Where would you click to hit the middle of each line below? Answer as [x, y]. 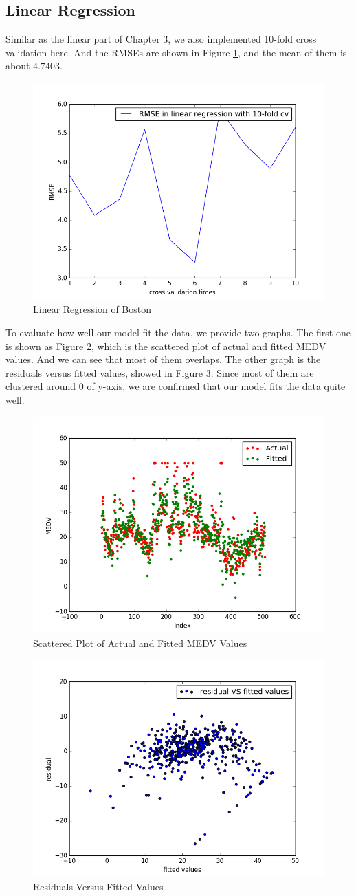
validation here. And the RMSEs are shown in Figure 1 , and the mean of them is [176, 52]
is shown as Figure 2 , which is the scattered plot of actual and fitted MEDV [166, 346]
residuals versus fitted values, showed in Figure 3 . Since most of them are [160, 372]
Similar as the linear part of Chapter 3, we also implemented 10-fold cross [161, 39]
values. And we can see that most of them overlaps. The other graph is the [163, 359]
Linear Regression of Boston [92, 309]
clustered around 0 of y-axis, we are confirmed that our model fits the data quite [176, 386]
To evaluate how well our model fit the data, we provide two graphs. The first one [178, 332]
